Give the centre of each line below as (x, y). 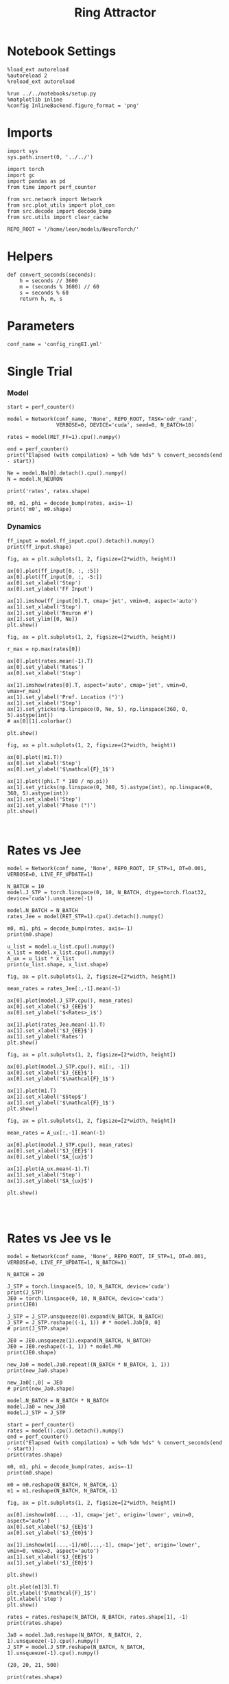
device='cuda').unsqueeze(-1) (50, 899)
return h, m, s (41, 299)
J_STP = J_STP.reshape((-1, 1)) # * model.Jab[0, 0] (84, 1323)
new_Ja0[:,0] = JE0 (35, 1383)
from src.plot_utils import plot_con (61, 205)
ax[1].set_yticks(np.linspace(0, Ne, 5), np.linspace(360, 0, (98, 709)
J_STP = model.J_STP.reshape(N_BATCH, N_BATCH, (76, 1647)
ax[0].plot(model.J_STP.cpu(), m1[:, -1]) (69, 1067)
